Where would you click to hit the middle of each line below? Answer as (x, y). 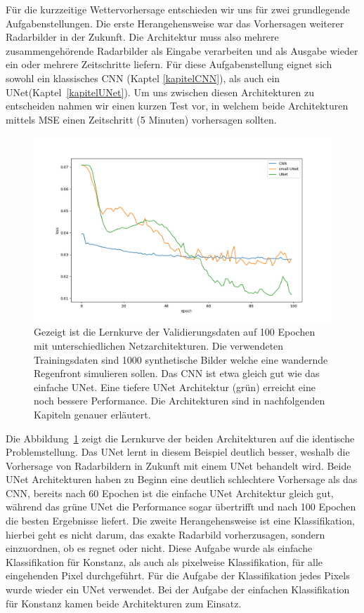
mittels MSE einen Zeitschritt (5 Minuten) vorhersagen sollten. (141, 119)
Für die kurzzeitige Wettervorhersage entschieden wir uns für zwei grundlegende (178, 9)
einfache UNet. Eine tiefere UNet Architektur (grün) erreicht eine (175, 387)
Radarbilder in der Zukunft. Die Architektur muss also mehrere (142, 37)
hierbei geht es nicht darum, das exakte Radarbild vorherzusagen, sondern (165, 534)
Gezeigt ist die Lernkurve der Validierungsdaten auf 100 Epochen (175, 332)
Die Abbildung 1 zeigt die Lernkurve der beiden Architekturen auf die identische (180, 438)
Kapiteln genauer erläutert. (92, 414)
